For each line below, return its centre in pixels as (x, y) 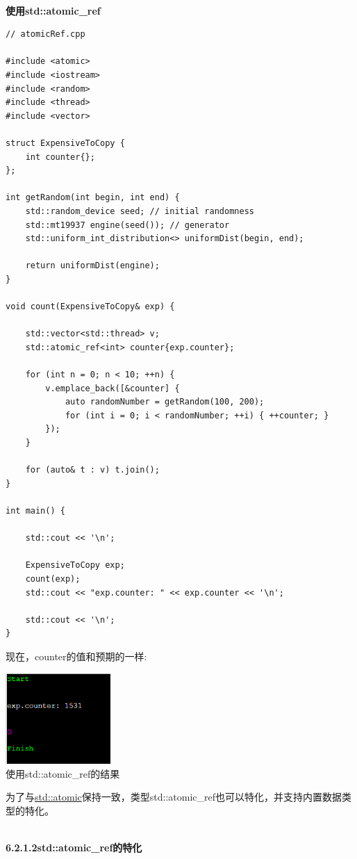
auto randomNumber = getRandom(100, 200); (165, 402)
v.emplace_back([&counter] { (113, 388)
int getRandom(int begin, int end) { (93, 198)
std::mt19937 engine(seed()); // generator (127, 225)
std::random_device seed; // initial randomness (140, 211)
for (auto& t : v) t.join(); (92, 470)
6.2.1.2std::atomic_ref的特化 (74, 848)
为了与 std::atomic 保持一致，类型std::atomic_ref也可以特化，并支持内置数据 (174, 797)
